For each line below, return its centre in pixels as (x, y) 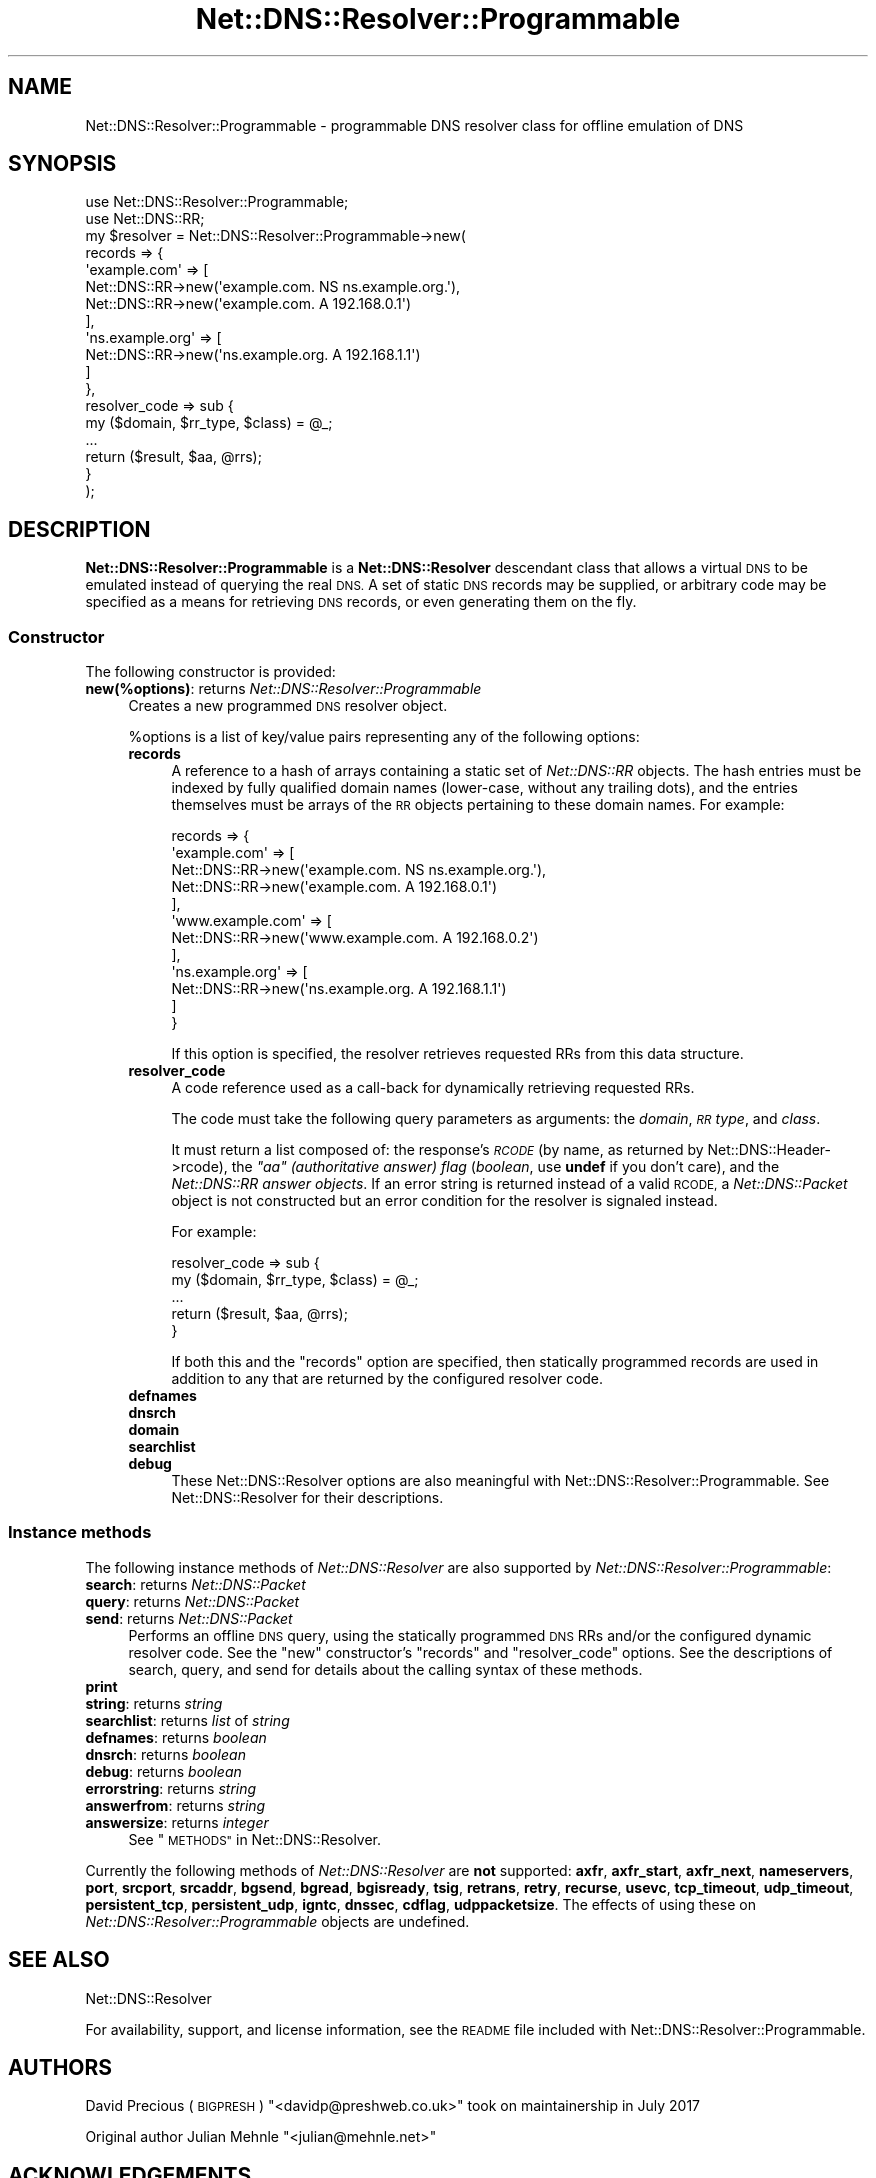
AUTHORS (60, 2068)
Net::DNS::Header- (769, 1150)
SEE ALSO (59, 1960)
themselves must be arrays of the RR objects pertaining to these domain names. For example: (478, 805)
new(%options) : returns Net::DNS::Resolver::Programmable (283, 689)
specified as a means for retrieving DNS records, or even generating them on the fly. (361, 602)
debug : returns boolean (163, 1771)
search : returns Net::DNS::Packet (195, 1584)
